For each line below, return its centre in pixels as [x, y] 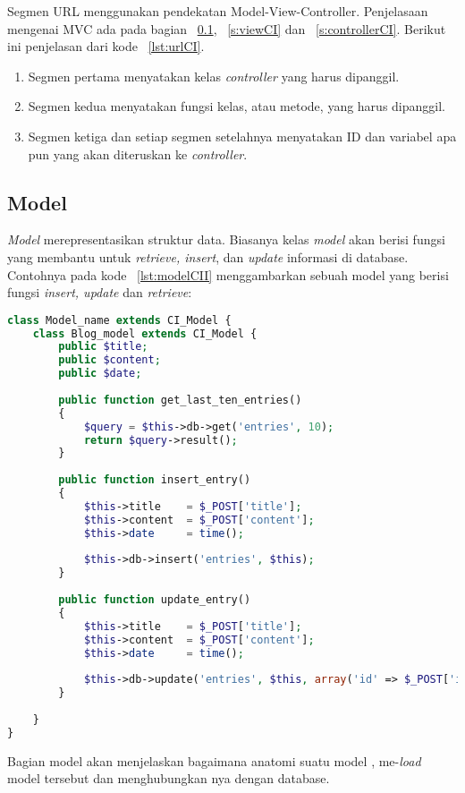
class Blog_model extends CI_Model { [145, 333]
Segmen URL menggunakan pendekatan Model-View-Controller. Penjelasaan [218, 11]
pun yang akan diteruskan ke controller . [138, 153]
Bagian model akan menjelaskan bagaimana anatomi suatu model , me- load [214, 760]
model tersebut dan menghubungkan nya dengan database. [169, 778]
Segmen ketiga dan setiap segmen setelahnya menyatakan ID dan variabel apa [242, 136]
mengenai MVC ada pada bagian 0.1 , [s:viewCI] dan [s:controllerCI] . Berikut [227, 28]
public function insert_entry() [155, 480]
